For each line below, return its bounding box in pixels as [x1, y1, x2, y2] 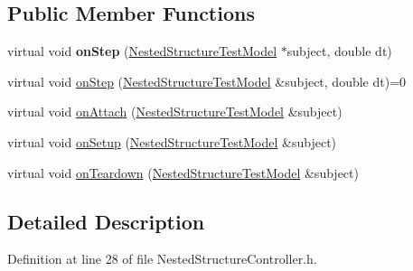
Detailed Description [7, 207, 205, 235]
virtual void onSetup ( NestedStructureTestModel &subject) [7, 132, 337, 151]
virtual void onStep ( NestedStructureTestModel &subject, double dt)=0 [7, 71, 407, 90]
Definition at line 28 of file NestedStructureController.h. [7, 249, 317, 268]
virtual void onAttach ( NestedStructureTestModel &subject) [7, 102, 343, 121]
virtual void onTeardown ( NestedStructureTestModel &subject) [7, 163, 359, 182]
